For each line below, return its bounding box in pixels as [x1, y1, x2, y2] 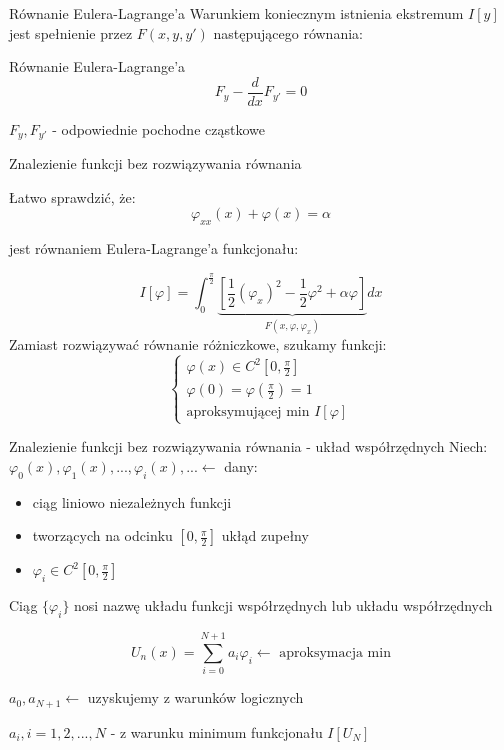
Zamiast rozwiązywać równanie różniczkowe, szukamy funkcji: [9, 333, 387, 354]
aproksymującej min [186, 405, 310, 420]
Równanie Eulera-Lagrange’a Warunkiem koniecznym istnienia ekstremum [9, 3, 464, 23]
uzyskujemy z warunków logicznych [87, 687, 304, 708]
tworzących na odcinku [32, 525, 173, 546]
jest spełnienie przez [9, 22, 133, 43]
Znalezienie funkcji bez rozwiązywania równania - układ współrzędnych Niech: [9, 436, 488, 457]
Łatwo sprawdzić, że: [9, 186, 136, 207]
